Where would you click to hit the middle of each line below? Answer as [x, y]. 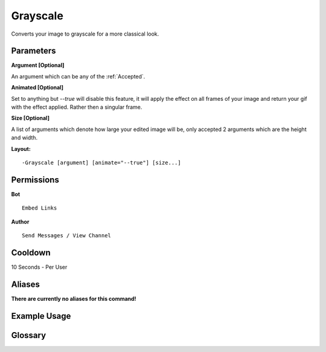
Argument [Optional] [38, 65]
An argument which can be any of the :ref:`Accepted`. [78, 76]
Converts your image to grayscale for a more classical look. [85, 34]
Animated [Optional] [37, 88]
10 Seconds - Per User [39, 267]
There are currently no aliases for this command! [74, 298]
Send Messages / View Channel [67, 236]
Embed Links [40, 208]
